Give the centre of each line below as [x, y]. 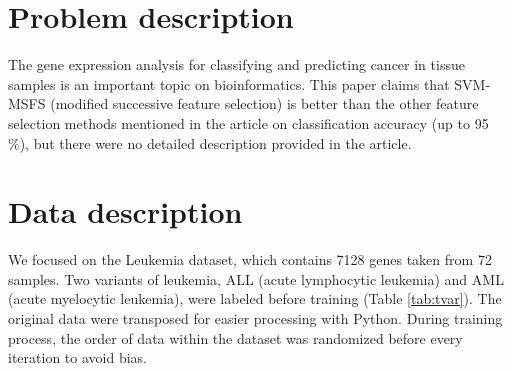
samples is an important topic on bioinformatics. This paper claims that [229, 83]
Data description [125, 211]
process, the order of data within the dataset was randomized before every [235, 337]
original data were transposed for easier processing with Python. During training [255, 318]
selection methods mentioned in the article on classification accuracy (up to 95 [248, 122]
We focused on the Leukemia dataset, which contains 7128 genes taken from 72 [250, 259]
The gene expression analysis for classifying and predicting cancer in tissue [236, 64]
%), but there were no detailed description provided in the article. [210, 142]
